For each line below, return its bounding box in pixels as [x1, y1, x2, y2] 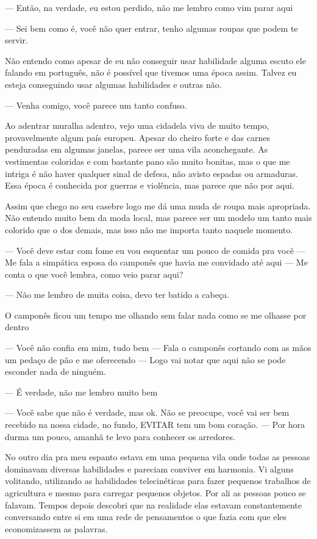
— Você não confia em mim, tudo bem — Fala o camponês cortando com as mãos [5, 341, 312, 354]
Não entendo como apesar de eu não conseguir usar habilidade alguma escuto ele [5, 54, 306, 67]
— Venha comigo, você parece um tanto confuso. [5, 98, 187, 111]
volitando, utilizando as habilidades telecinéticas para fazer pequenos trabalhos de [5, 474, 311, 487]
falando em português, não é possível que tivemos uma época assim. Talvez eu [5, 66, 297, 79]
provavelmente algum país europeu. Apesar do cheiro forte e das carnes [5, 131, 270, 143]
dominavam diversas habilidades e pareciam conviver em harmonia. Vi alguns [5, 462, 294, 475]
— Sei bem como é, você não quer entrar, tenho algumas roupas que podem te [5, 21, 298, 34]
